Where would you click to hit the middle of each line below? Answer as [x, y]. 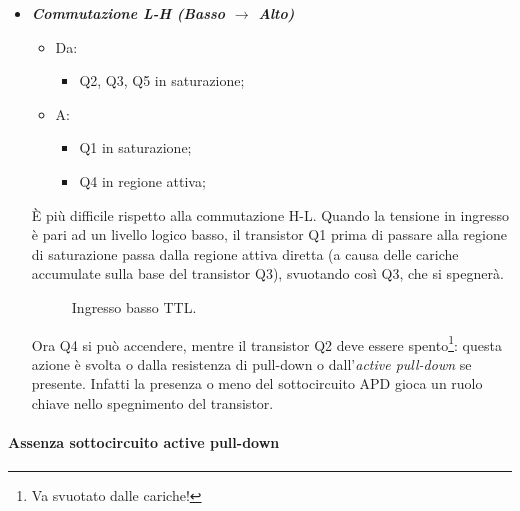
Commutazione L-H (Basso [128, 13]
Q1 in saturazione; [135, 147]
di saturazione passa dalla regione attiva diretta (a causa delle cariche [245, 253]
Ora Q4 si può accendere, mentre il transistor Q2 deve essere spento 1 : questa [266, 343]
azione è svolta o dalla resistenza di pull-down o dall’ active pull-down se [251, 363]
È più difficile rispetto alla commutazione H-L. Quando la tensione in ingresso [270, 214]
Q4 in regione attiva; [142, 180]
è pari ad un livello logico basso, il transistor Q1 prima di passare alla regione [269, 234]
